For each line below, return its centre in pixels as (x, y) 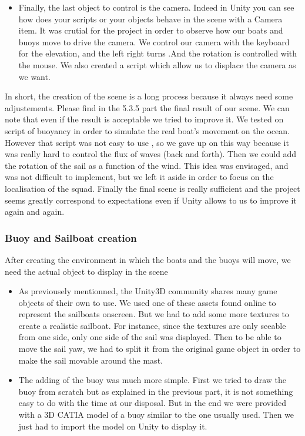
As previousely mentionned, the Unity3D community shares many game (148, 291)
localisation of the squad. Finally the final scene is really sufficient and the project (152, 188)
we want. (34, 76)
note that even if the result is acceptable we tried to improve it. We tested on (144, 119)
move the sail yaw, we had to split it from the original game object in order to (160, 349)
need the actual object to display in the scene (86, 271)
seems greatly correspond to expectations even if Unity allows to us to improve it (151, 200)
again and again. (35, 212)
